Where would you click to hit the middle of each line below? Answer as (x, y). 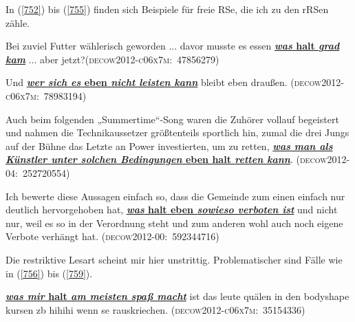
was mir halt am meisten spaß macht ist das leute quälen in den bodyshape (177, 296)
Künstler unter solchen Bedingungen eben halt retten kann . (149, 159)
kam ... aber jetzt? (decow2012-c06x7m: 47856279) (112, 59)
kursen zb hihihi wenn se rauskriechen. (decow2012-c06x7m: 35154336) (155, 309)
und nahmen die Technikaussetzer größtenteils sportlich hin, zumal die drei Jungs (177, 132)
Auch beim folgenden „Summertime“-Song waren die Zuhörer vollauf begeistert (172, 119)
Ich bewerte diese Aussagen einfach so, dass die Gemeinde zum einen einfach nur (175, 196)
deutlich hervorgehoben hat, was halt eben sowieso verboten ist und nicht (172, 210)
